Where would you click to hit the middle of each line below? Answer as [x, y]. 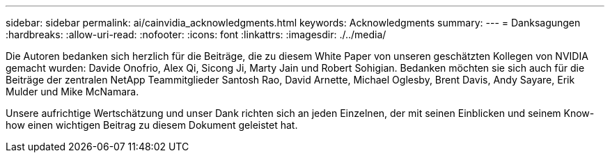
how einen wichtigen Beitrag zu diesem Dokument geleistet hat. [152, 125]
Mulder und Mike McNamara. [72, 92]
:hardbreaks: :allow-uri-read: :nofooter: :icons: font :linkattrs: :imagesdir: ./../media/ [196, 34]
